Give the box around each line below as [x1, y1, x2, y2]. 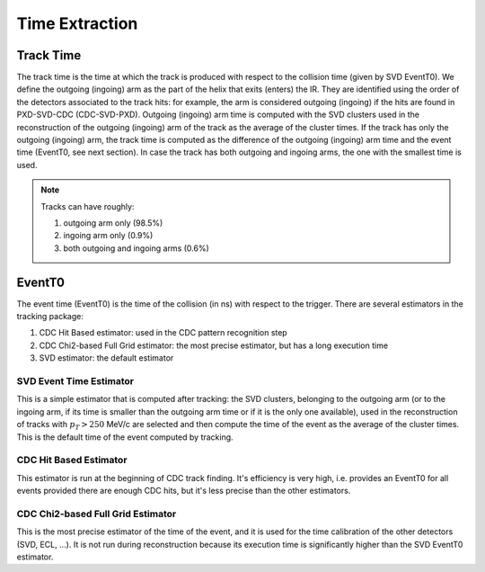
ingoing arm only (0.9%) [63, 230, 154, 241]
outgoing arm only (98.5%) [63, 217, 163, 228]
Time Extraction [16, 13, 138, 33]
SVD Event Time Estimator [16, 374, 135, 387]
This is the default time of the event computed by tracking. [16, 432, 234, 442]
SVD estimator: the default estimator [39, 353, 174, 363]
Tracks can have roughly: [40, 201, 135, 211]
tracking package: [16, 311, 84, 322]
